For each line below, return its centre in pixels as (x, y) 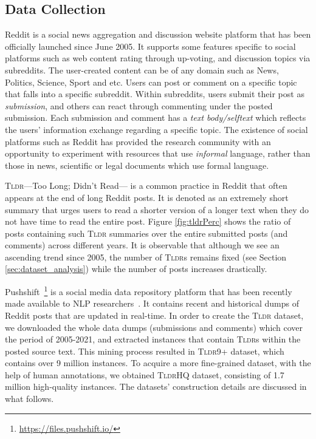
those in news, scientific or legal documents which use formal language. (137, 165)
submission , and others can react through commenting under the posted (139, 105)
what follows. (29, 399)
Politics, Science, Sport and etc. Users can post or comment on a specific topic (151, 82)
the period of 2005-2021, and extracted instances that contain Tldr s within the (153, 339)
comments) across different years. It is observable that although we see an (142, 245)
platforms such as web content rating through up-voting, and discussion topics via (158, 58)
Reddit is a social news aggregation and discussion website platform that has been (158, 34)
